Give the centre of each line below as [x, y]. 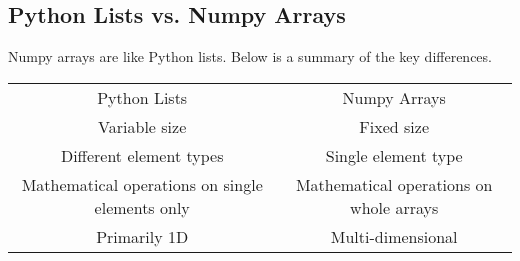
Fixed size [394, 126]
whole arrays [394, 207]
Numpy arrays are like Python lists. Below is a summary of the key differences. [250, 56]
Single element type [394, 155]
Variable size [142, 126]
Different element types [142, 155]
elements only [142, 207]
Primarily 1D [142, 236]
